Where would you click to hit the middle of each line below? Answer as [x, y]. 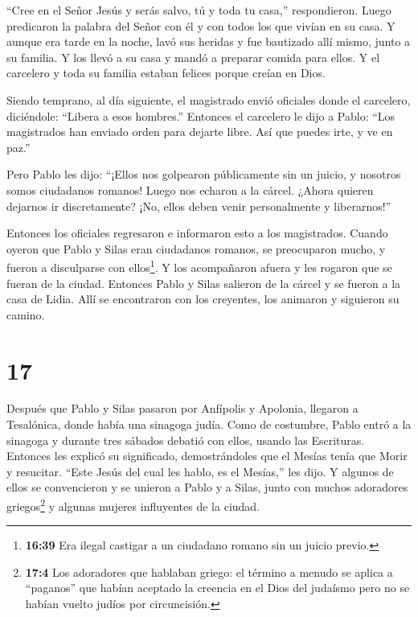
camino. [26, 314]
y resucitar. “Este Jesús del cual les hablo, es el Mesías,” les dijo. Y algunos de [200, 471]
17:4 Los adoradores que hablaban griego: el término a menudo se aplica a [209, 572]
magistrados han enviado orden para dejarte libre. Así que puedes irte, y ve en [200, 132]
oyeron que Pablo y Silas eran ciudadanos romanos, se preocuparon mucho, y [196, 248]
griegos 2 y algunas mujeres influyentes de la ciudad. [133, 505]
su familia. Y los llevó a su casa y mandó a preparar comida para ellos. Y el [193, 57]
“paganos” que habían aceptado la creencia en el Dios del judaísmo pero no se [217, 588]
